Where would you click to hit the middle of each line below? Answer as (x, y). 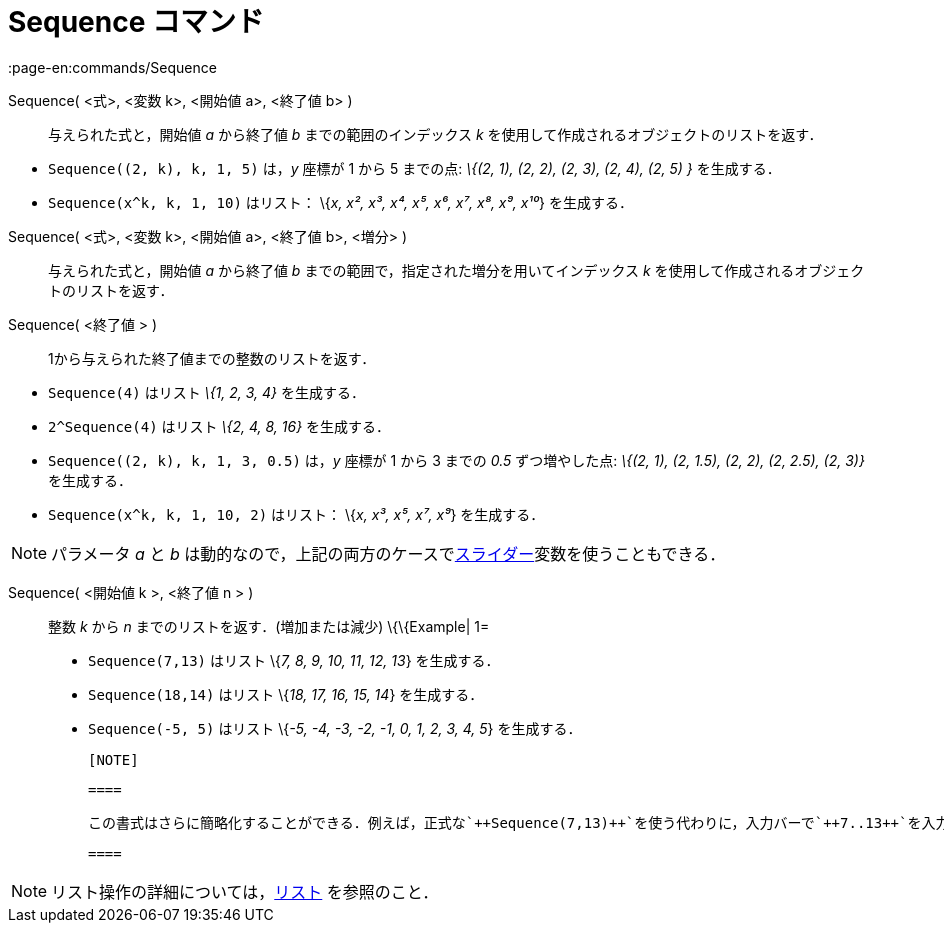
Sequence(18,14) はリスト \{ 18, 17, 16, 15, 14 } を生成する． (286, 694)
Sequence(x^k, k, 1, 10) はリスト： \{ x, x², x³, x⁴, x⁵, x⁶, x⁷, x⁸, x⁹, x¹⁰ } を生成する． (340, 202)
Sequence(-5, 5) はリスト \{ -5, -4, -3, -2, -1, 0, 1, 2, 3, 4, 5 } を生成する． (335, 728)
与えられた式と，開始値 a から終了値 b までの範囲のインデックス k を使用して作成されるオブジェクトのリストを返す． (435, 134)
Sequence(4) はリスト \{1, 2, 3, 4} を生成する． (207, 392)
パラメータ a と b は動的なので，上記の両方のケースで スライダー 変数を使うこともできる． (388, 553)
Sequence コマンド (136, 22)
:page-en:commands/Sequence (112, 67)
